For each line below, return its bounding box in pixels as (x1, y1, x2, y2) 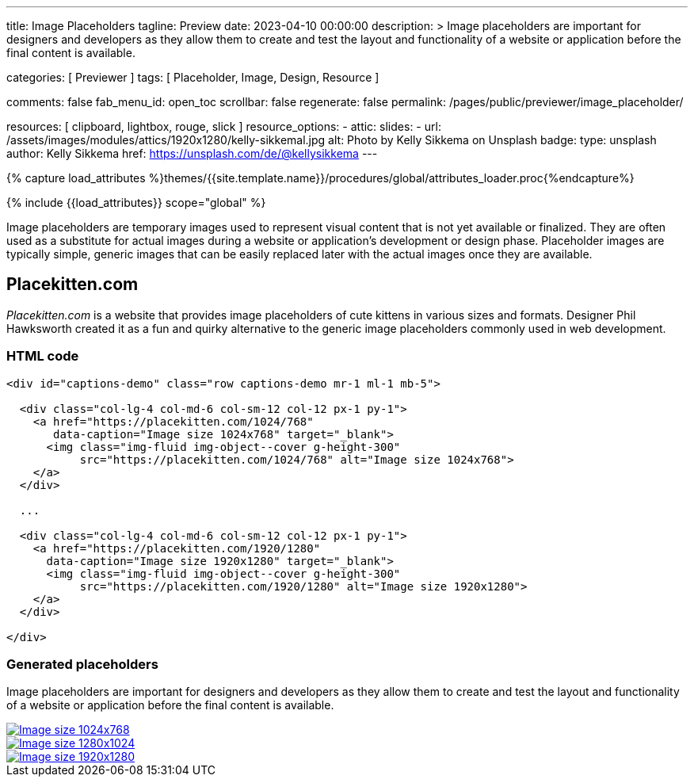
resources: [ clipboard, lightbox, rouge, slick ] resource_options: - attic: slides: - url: (6, 120, 441, 133)
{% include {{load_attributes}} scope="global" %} (6, 196, 266, 209)
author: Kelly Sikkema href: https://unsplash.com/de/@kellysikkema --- (6, 147, 378, 160)
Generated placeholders (6, 655, 158, 672)
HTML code (6, 348, 79, 365)
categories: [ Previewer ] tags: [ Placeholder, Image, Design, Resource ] (6, 71, 379, 84)
